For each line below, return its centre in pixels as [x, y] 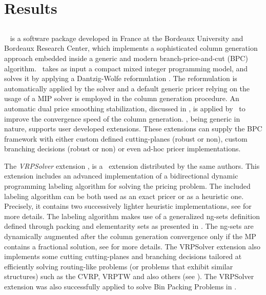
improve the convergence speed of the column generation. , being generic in [122, 118]
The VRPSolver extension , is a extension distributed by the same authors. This [132, 165]
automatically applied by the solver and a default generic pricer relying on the [127, 88]
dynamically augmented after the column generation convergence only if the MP [130, 236]
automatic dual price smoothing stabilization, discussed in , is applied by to [125, 108]
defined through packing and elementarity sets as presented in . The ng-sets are [129, 226]
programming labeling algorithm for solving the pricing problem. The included [127, 186]
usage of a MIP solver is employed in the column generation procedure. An [122, 98]
